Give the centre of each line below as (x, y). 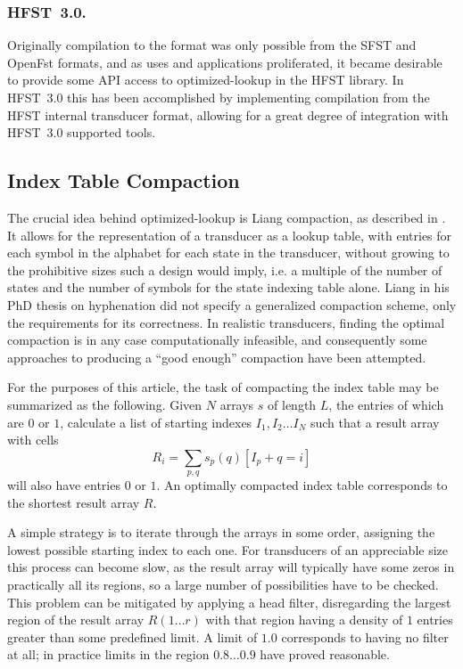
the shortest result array (74, 502)
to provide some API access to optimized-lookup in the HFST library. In (206, 80)
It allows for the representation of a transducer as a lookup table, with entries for (230, 235)
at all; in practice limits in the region (108, 654)
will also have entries (64, 485)
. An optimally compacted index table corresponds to (302, 485)
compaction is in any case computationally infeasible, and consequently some (217, 340)
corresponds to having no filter (365, 636)
